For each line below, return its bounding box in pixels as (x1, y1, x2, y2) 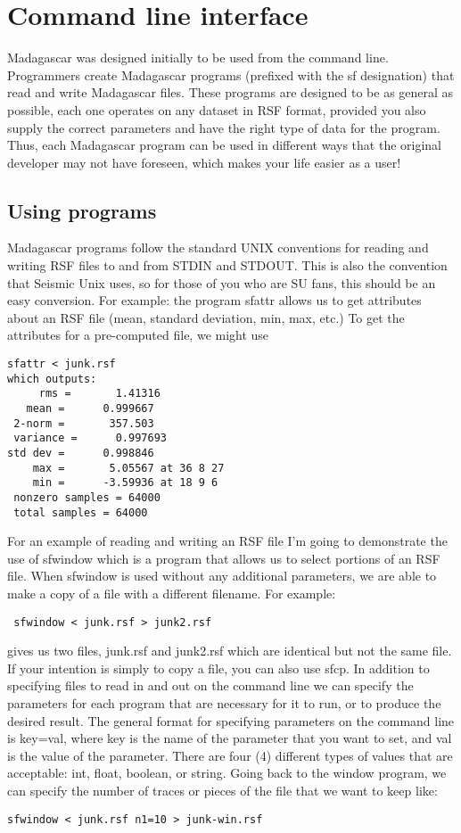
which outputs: (7, 372, 97, 385)
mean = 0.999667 (26, 402, 154, 416)
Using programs (7, 196, 157, 224)
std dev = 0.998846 (7, 446, 154, 459)
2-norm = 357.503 (13, 416, 154, 430)
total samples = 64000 (13, 506, 148, 519)
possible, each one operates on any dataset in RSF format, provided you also (7, 100, 426, 119)
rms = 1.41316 (38, 387, 161, 400)
